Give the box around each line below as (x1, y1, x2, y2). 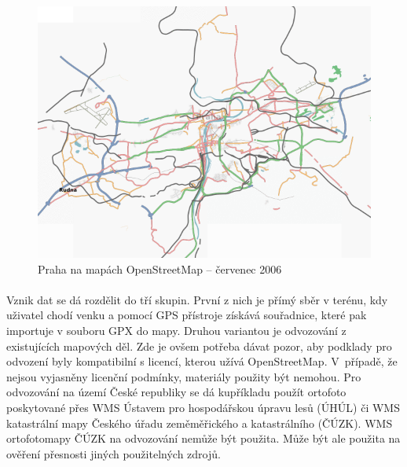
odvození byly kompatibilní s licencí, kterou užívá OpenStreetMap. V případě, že (6, 353, 398, 370)
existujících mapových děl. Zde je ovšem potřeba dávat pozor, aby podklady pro (6, 337, 392, 354)
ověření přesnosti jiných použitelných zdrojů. (6, 445, 221, 461)
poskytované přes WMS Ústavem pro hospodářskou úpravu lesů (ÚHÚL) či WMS (6, 399, 400, 415)
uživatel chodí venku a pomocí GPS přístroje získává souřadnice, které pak (6, 307, 367, 323)
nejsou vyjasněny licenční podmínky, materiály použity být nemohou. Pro (6, 368, 361, 384)
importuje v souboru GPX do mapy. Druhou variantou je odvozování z (6, 322, 346, 338)
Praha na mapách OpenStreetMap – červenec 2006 (38, 260, 282, 277)
